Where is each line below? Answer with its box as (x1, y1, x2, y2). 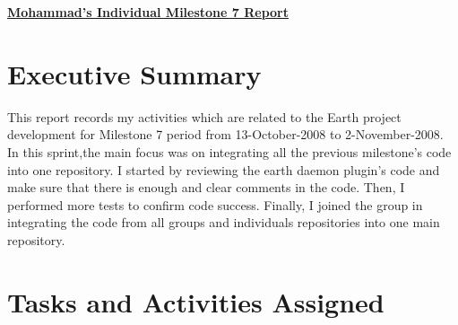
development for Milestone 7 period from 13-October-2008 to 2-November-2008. (7, 125, 444, 144)
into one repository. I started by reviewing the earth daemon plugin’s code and (7, 160, 440, 179)
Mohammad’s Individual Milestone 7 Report (7, 3, 289, 21)
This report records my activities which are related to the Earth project (7, 107, 402, 126)
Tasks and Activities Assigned (7, 283, 385, 320)
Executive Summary (7, 55, 262, 92)
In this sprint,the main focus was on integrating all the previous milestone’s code (7, 142, 452, 161)
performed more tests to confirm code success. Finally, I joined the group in (7, 195, 423, 214)
